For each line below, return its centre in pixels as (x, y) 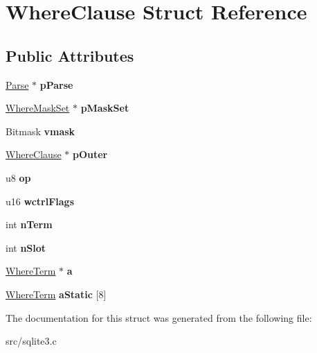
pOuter (90, 154)
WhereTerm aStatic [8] (56, 294)
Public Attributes (70, 55)
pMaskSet (105, 108)
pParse (56, 84)
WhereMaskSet (38, 108)
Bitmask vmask (40, 131)
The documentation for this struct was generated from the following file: (159, 317)
